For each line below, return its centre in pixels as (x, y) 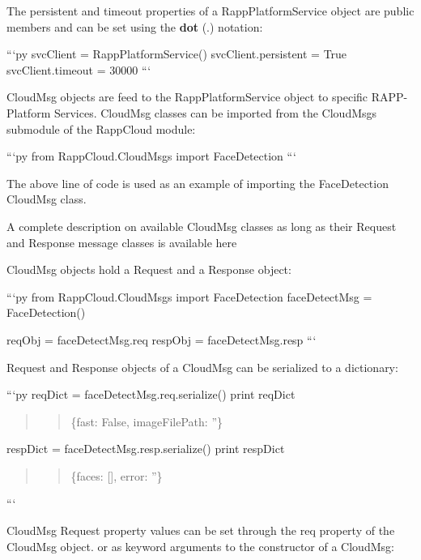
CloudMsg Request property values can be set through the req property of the (201, 530)
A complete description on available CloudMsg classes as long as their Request (202, 226)
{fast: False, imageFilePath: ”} (147, 421)
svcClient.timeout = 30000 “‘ (79, 69)
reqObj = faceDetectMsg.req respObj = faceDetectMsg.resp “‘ (162, 339)
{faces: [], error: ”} (117, 475)
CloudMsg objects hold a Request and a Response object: (149, 269)
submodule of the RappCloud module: (101, 128)
